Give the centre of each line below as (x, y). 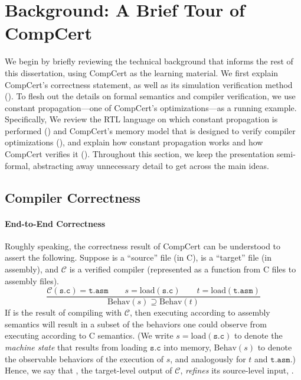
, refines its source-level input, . (237, 370)
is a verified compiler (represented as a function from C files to (183, 269)
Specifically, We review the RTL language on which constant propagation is (141, 119)
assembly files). (32, 280)
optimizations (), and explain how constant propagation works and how (134, 142)
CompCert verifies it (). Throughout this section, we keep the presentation (140, 154)
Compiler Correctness (73, 197)
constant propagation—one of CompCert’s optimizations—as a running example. (151, 107)
